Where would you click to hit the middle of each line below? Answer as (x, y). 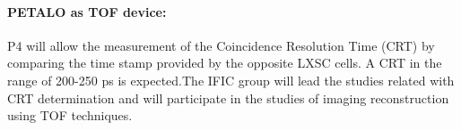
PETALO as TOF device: (87, 11)
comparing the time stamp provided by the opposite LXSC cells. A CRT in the (225, 63)
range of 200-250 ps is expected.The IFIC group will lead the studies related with (231, 80)
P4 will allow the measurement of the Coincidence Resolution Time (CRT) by (221, 45)
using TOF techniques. (70, 115)
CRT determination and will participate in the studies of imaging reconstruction (228, 97)
